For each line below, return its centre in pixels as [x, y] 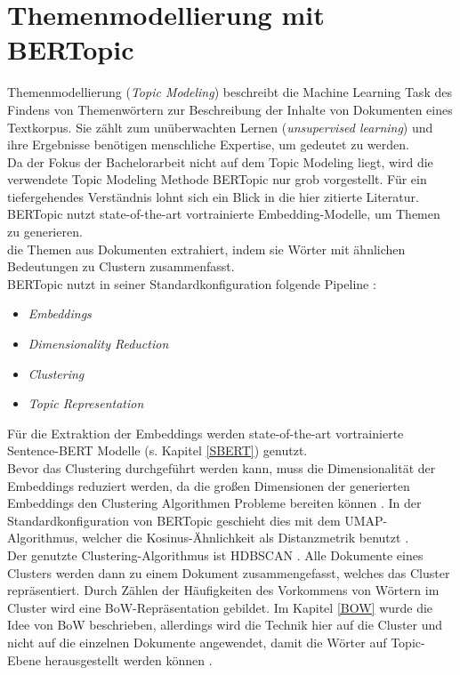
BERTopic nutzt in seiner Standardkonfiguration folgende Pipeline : [192, 283]
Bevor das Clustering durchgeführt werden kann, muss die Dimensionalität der [222, 468]
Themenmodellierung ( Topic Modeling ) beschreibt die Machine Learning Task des [230, 92]
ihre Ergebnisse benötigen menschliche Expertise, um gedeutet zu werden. [208, 145]
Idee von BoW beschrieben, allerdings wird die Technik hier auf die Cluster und [225, 625]
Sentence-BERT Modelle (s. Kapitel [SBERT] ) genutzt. [157, 450]
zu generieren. [45, 232]
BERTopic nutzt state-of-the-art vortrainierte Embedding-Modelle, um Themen [224, 214]
